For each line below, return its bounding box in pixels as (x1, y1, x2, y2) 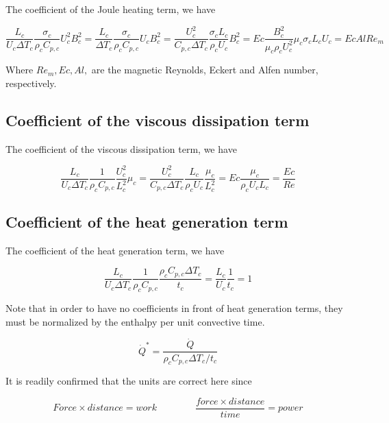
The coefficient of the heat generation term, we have (5, 243, 225, 257)
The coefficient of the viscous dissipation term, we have (5, 141, 237, 156)
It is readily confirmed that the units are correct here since (5, 374, 252, 388)
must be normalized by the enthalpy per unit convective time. (5, 314, 265, 328)
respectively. (5, 75, 57, 90)
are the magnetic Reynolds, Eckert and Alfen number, (91, 62, 318, 77)
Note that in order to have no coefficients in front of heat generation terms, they (5, 301, 343, 315)
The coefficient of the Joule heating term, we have (5, 2, 216, 16)
